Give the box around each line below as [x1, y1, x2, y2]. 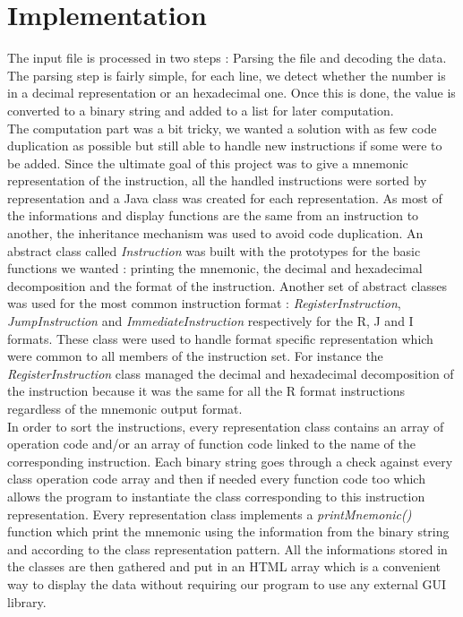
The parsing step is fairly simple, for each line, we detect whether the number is [7, 65, 446, 84]
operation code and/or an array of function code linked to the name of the [7, 434, 416, 453]
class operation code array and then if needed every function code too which [7, 469, 425, 488]
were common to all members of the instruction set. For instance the [7, 347, 383, 365]
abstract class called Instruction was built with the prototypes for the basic [7, 241, 421, 260]
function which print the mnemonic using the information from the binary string [7, 522, 450, 541]
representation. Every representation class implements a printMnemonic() [7, 504, 412, 523]
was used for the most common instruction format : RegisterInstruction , [7, 294, 401, 313]
